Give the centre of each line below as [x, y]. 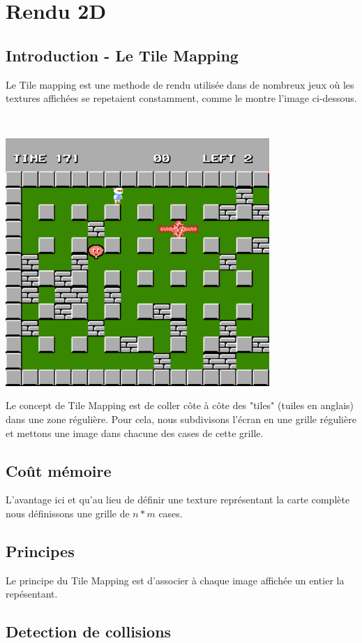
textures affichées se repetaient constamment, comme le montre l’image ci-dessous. [181, 98]
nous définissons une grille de [68, 513]
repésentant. [32, 594]
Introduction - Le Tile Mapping [122, 55]
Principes [40, 551]
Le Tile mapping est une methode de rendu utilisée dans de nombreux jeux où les [180, 84]
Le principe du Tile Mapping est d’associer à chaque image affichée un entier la [175, 580]
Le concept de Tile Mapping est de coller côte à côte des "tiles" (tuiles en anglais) [180, 405]
